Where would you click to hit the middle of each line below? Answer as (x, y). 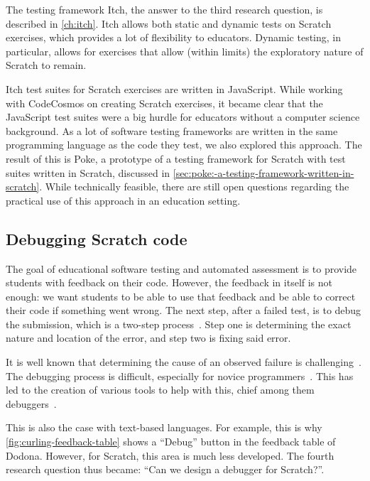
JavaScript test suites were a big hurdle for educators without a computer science (183, 117)
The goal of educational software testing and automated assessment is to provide (181, 268)
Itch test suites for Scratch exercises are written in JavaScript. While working (174, 88)
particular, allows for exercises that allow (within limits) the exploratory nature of (185, 51)
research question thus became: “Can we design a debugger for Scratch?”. (165, 469)
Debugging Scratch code (97, 238)
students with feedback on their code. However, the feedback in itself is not (169, 282)
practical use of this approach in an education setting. (123, 200)
